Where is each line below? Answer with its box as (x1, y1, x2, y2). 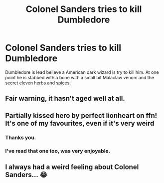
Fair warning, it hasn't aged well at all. (5, 94, 126, 103)
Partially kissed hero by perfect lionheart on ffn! (5, 111, 158, 120)
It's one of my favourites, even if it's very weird (5, 119, 155, 128)
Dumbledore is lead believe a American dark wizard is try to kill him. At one (5, 69, 159, 75)
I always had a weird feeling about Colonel (5, 163, 139, 171)
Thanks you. (5, 134, 36, 141)
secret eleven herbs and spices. (5, 80, 71, 86)
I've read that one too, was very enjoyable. (5, 147, 111, 154)
